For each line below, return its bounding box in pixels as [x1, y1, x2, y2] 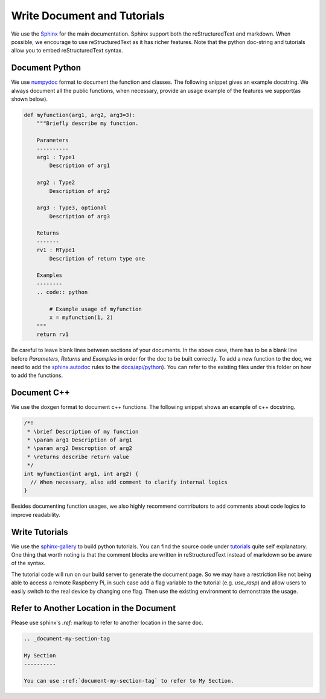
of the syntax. [11, 560, 46, 567]
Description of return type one [49, 255, 145, 262]
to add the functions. [11, 372, 63, 379]
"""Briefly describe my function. [36, 120, 139, 127]
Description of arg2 [49, 188, 110, 194]
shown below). [11, 95, 48, 103]
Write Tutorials [11, 527, 69, 537]
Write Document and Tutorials [11, 9, 165, 22]
